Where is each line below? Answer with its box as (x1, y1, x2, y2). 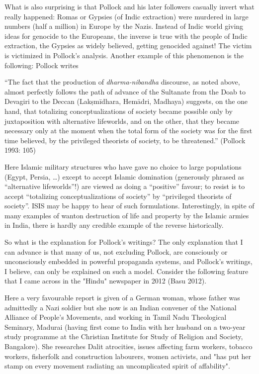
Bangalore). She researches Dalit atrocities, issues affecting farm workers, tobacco (4, 341, 253, 351)
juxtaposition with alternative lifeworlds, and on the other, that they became (4, 115, 240, 126)
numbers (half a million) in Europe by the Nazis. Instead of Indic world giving (4, 21, 244, 31)
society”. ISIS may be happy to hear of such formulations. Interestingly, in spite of (4, 200, 255, 211)
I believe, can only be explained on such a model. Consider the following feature (4, 266, 249, 276)
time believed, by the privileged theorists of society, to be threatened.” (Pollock (4, 135, 246, 145)
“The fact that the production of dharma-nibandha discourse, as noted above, (4, 77, 240, 87)
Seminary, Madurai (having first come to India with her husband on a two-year (4, 321, 246, 332)
